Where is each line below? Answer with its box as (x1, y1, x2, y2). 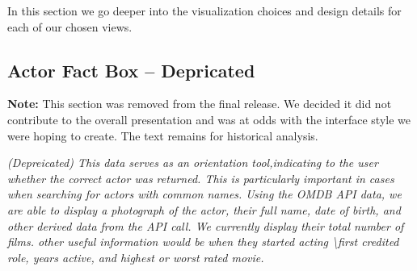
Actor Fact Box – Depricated (7, 57, 255, 82)
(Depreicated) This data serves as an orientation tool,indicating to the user (7, 154, 378, 171)
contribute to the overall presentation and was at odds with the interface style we (7, 110, 411, 127)
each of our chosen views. (7, 18, 133, 35)
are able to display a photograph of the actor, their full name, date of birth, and (7, 201, 401, 218)
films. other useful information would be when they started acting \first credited (7, 233, 399, 250)
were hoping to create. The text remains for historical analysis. (7, 127, 318, 144)
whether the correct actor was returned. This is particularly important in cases (7, 169, 394, 186)
